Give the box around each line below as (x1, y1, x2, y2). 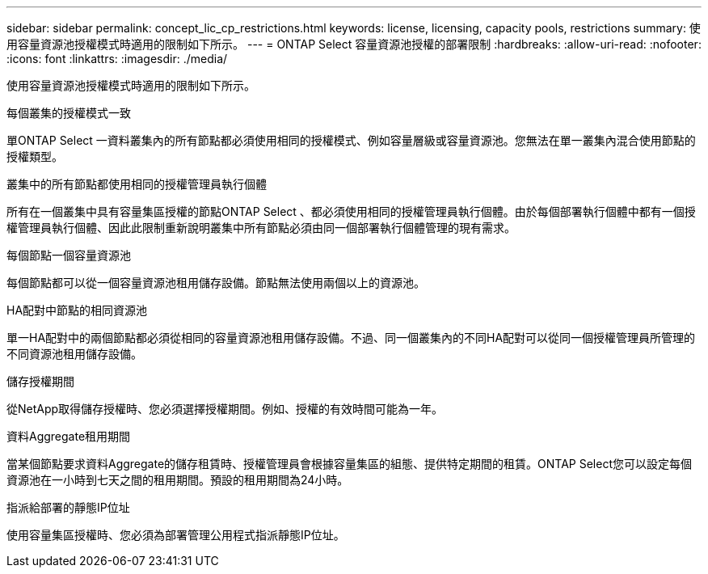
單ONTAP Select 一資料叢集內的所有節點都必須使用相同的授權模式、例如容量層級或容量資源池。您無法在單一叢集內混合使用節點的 (6, 133, 696, 147)
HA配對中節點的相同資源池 (6, 303, 148, 317)
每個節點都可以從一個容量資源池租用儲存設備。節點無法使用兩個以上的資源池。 (6, 276, 425, 289)
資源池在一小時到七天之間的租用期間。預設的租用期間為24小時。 (6, 473, 349, 487)
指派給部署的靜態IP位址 (6, 500, 130, 514)
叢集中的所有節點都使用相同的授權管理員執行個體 (6, 177, 267, 191)
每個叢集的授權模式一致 (6, 106, 131, 120)
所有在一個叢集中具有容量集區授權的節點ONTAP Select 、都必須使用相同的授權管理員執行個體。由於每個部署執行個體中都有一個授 (6, 205, 696, 218)
